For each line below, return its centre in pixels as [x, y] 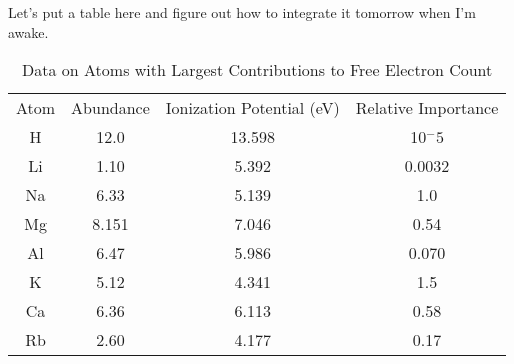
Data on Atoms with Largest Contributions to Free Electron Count [257, 70]
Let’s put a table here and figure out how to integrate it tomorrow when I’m [242, 12]
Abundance [110, 108]
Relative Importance [427, 108]
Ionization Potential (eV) [252, 108]
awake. [28, 31]
